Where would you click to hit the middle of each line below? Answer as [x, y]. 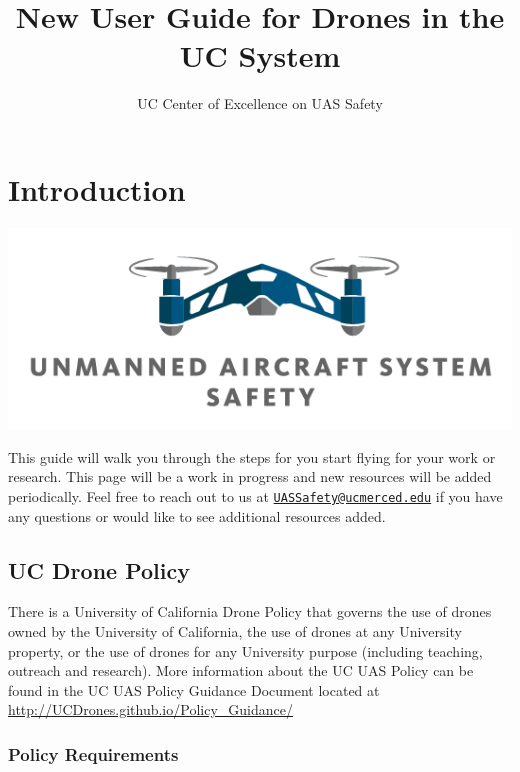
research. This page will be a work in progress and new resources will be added [250, 476]
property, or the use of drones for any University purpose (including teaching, [245, 650]
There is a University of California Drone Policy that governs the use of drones [250, 611]
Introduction [97, 188]
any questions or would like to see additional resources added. [197, 515]
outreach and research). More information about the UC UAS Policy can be [241, 670]
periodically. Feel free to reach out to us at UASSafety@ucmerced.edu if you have [255, 496]
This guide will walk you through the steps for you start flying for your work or [252, 456]
